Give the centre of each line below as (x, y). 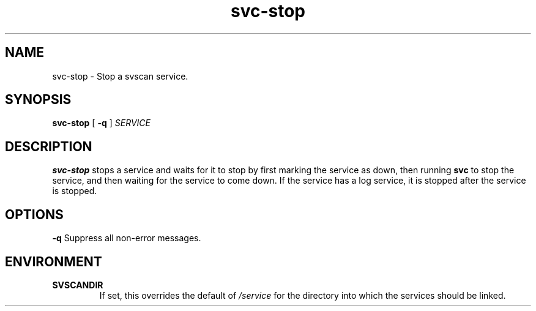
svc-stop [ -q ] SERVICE (101, 123)
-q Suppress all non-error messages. (127, 238)
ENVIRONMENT (54, 261)
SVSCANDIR (78, 285)
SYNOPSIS (38, 100)
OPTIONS (34, 214)
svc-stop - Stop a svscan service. (120, 76)
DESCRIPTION (49, 146)
